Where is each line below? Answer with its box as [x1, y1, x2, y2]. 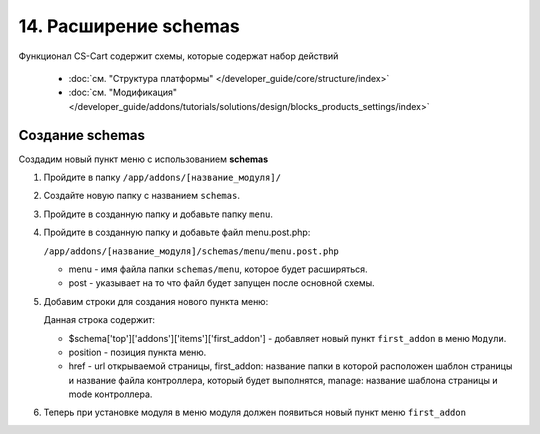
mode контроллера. [68, 388, 153, 400]
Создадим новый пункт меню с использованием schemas [18, 153, 269, 165]
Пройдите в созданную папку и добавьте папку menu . [43, 208, 274, 220]
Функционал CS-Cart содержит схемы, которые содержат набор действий [18, 50, 339, 62]
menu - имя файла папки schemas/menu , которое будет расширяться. [68, 263, 369, 275]
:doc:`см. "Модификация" [68, 86, 177, 99]
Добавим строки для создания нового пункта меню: [43, 295, 269, 307]
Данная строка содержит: [43, 314, 155, 326]
